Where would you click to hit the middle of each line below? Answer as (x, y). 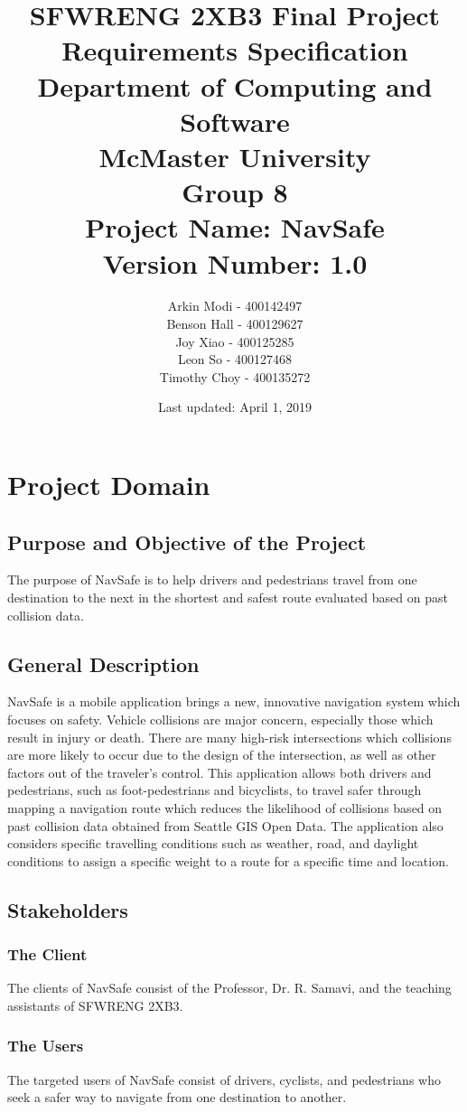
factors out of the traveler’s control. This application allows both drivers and (219, 772)
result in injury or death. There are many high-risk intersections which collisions (229, 737)
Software (235, 121)
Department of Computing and (235, 85)
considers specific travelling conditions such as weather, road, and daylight (213, 843)
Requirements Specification (235, 50)
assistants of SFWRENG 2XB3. (95, 1005)
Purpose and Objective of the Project (187, 542)
